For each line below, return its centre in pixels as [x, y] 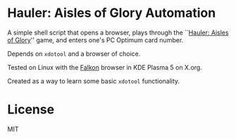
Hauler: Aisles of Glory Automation [112, 13]
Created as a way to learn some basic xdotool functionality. [94, 81]
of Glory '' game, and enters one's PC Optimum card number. [95, 40]
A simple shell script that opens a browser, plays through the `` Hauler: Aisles [118, 32]
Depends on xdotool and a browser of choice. [74, 54]
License [31, 110]
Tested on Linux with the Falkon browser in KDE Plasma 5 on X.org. [105, 67]
